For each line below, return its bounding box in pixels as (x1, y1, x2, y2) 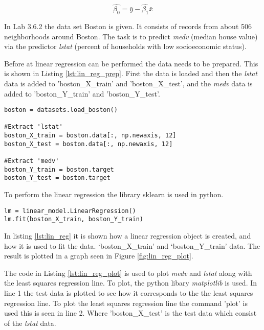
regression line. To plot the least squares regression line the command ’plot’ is (4, 297, 248, 308)
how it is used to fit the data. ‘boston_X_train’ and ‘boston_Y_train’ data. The (4, 240, 260, 251)
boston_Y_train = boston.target (4, 166, 114, 173)
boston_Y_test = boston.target (4, 174, 111, 182)
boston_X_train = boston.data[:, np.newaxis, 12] (4, 132, 177, 139)
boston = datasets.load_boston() (4, 106, 118, 114)
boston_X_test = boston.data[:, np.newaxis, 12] (4, 140, 173, 148)
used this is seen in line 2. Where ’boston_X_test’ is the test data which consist (4, 308, 257, 318)
